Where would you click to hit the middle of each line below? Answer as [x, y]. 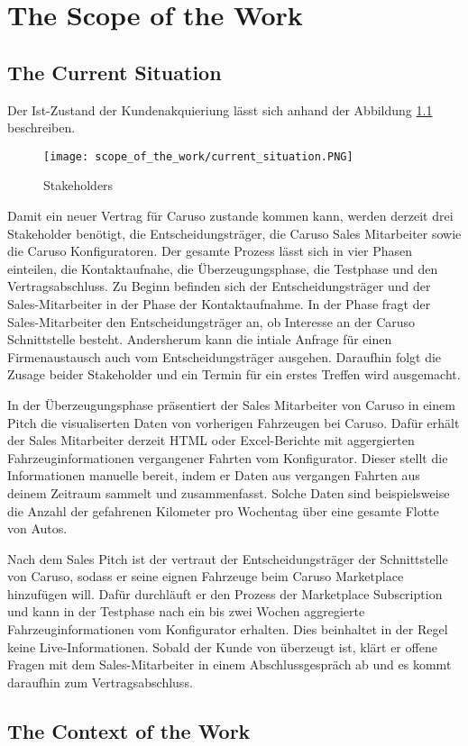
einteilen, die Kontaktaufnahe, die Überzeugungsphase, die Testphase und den [223, 268]
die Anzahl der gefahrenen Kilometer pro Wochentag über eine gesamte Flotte [223, 510]
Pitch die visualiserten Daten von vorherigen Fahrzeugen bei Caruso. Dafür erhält [234, 422]
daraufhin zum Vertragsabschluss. [100, 682]
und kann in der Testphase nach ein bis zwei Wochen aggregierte [186, 611]
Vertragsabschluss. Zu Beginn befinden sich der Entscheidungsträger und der [219, 286]
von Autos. [37, 528]
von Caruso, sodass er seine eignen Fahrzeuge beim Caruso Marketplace [206, 576]
